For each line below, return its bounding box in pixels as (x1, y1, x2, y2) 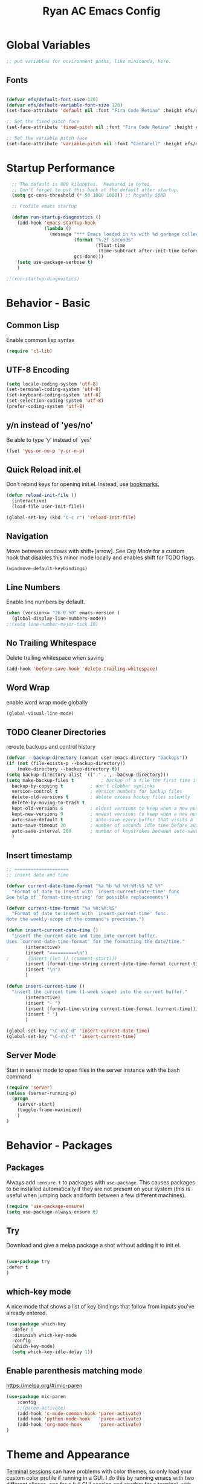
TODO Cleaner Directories (6, 727, 106, 737)
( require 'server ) (6, 1085, 53, 1091)
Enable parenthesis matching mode (6, 1366, 143, 1376)
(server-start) (17, 1102, 56, 1108)
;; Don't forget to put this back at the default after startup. (11, 186, 180, 193)
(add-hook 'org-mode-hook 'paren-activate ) (17, 1422, 142, 1428)
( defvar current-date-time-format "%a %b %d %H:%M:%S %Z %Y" (6, 882, 164, 889)
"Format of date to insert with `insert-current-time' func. (11, 911, 169, 917)
